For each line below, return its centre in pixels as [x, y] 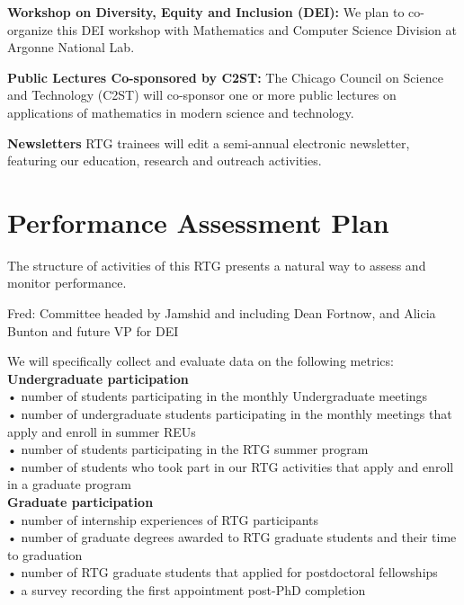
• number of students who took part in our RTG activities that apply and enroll [231, 466]
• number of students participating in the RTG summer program [188, 449]
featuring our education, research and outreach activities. [165, 160]
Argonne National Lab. [71, 47]
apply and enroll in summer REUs [102, 431]
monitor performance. [67, 283]
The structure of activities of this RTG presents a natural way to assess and [217, 265]
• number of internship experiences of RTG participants [163, 519]
